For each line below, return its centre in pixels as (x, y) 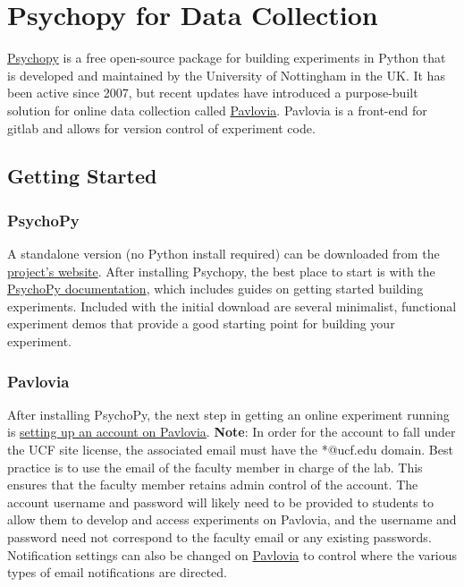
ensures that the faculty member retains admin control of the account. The (213, 485)
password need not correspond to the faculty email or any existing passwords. (219, 537)
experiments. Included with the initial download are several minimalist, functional (232, 306)
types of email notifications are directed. (118, 572)
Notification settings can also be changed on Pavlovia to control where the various (232, 554)
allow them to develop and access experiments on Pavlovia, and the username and (232, 519)
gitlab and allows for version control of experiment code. (161, 128)
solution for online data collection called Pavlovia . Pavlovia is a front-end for (217, 110)
